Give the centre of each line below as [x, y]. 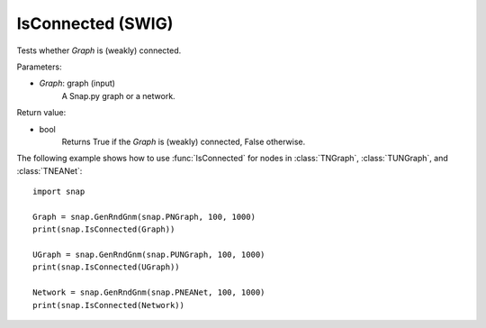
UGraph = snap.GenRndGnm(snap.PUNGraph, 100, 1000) [149, 255]
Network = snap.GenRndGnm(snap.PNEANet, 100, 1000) [149, 292]
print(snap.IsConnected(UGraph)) [106, 267]
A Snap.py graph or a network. [118, 96]
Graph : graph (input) [77, 83]
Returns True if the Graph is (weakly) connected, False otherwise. [184, 141]
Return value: [41, 113]
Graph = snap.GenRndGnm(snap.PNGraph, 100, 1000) [144, 217]
